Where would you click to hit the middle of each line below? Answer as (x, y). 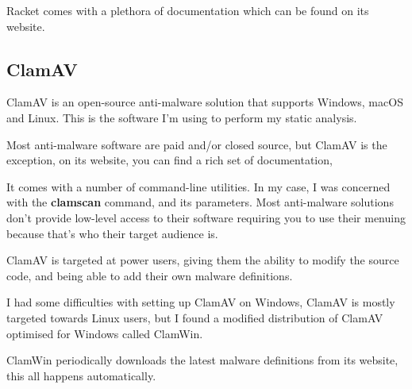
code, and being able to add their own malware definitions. (150, 275)
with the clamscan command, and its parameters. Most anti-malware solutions (200, 202)
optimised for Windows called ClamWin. (105, 333)
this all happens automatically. (81, 375)
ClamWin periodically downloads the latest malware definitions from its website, (202, 360)
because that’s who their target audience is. (112, 233)
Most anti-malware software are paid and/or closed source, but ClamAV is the (197, 144)
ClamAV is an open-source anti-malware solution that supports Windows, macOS (205, 102)
